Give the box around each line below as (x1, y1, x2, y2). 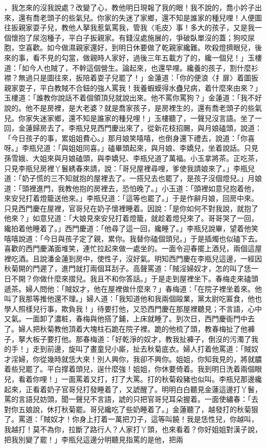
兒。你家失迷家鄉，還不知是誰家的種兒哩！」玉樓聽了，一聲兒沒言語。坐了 (4, 112, 255, 123)
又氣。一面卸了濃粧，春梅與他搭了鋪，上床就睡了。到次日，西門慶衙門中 (4, 313, 248, 324)
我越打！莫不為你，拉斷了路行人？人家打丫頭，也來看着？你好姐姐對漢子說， (4, 423, 262, 434)
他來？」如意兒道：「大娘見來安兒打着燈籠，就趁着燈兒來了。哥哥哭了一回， (4, 213, 258, 223)
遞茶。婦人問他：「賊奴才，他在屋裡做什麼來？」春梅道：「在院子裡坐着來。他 (4, 283, 262, 294)
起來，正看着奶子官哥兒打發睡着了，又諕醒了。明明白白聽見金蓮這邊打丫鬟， (4, 383, 262, 394)
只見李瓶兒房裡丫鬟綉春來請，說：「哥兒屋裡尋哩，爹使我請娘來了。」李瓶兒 (4, 162, 255, 173)
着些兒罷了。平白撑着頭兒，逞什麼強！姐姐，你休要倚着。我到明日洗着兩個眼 (4, 363, 262, 374)
